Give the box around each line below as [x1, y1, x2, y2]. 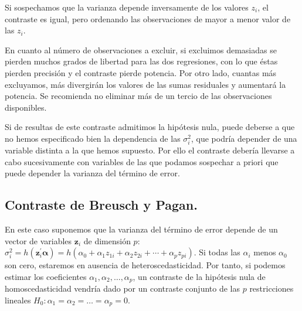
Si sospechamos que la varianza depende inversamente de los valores [5, 1, 249, 13]
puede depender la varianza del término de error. [5, 167, 180, 179]
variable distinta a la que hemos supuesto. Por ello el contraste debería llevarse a [5, 144, 295, 156]
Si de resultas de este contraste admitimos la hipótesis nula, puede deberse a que [5, 121, 295, 133]
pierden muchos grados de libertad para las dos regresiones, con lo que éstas [5, 55, 278, 67]
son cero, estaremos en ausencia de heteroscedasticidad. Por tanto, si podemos [5, 259, 286, 271]
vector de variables [5, 234, 72, 247]
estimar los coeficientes [5, 270, 87, 282]
